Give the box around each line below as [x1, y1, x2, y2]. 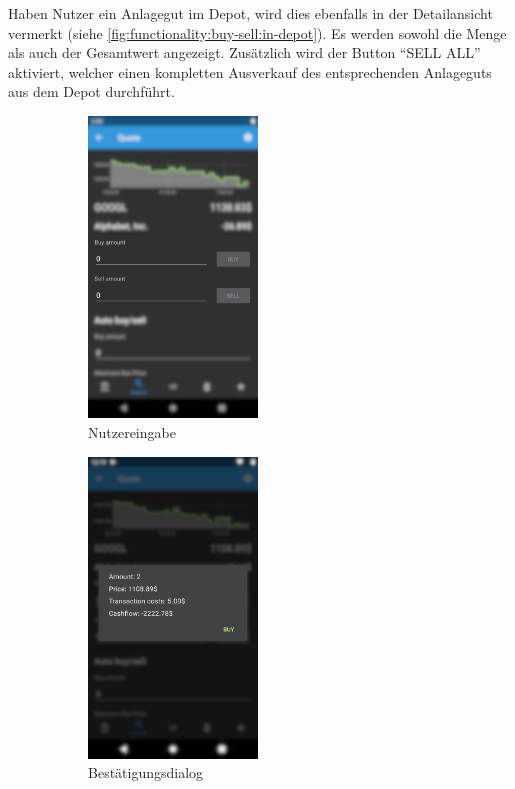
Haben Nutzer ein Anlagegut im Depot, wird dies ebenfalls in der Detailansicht [8, 3, 493, 23]
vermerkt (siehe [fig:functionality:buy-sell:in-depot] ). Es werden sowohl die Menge [8, 22, 507, 43]
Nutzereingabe [88, 421, 176, 442]
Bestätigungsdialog [88, 762, 204, 783]
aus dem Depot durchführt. [8, 81, 175, 102]
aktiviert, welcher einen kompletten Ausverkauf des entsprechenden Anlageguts [8, 61, 492, 82]
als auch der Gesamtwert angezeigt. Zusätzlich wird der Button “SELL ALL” [8, 42, 481, 63]
